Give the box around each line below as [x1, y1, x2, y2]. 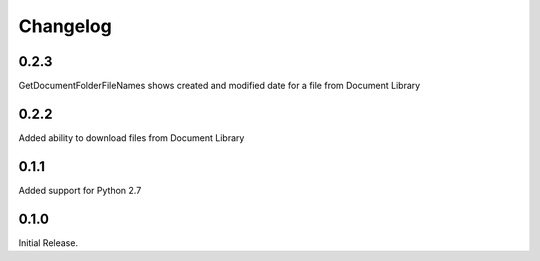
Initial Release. [18, 236, 79, 249]
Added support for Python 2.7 [18, 184, 142, 196]
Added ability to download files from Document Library [18, 131, 245, 144]
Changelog [18, 15, 112, 37]
